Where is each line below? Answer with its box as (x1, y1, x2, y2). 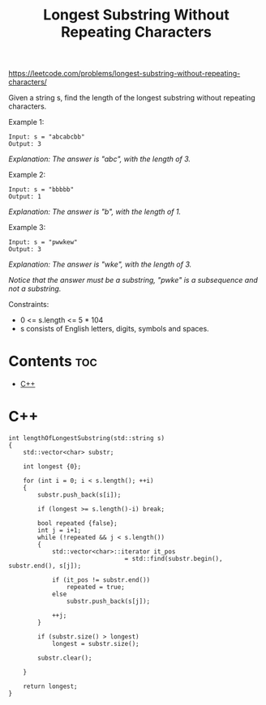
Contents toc (8, 352, 97, 370)
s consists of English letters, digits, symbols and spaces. (19, 324, 209, 334)
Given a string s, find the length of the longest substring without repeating (8, 93, 255, 103)
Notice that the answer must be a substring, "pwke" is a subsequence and (8, 276, 258, 285)
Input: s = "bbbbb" (8, 186, 75, 194)
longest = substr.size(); (51, 640, 139, 648)
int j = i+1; (37, 527, 82, 535)
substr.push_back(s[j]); (66, 597, 151, 605)
